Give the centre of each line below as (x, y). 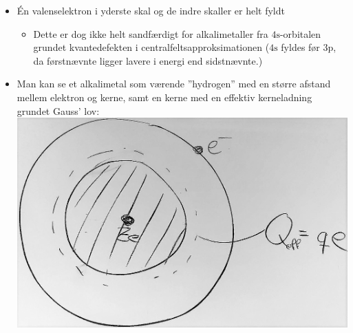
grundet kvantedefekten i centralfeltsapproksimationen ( (151, 47)
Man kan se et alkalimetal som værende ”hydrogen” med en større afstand (174, 84)
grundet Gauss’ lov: (58, 110)
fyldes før (300, 47)
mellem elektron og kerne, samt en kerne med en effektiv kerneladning (164, 97)
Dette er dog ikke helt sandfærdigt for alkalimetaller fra (151, 33)
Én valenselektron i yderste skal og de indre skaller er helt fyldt (151, 10)
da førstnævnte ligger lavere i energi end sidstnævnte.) (148, 60)
